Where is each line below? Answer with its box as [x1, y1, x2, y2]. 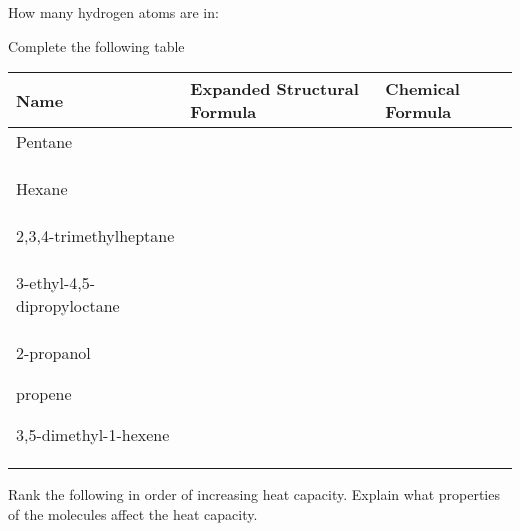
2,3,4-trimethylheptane [16, 224, 175, 248]
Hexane [16, 177, 68, 201]
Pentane [16, 130, 73, 154]
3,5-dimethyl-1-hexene [16, 423, 170, 447]
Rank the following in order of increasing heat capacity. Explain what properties [8, 484, 500, 505]
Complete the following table [8, 35, 185, 56]
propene [16, 382, 72, 406]
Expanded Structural [190, 77, 359, 101]
